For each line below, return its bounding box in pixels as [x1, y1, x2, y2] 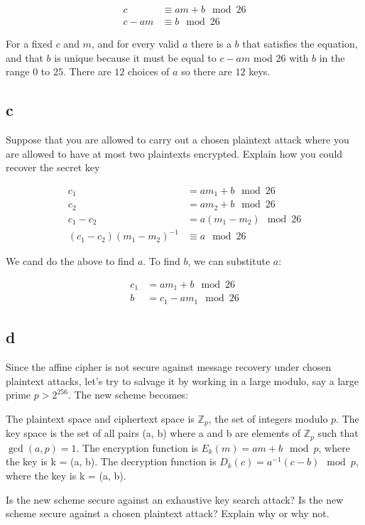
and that [6, 50, 43, 65]
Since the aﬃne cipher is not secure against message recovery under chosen [6, 359, 332, 374]
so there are [181, 64, 232, 79]
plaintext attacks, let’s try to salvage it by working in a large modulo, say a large [6, 373, 359, 388]
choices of [128, 64, 170, 79]
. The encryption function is [76, 440, 198, 455]
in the [319, 50, 345, 65]
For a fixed [6, 36, 53, 51]
